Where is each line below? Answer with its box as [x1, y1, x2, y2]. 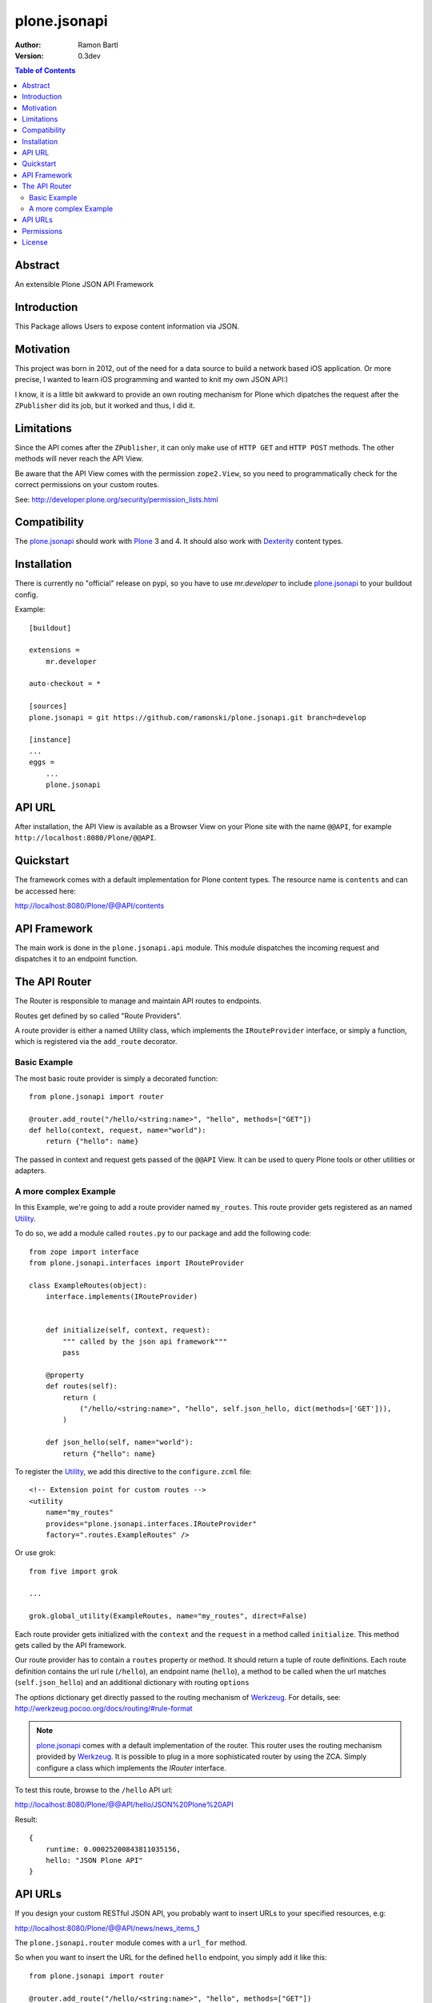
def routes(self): [45, 1382, 118, 1391]
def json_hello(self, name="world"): [45, 1438, 194, 1447]
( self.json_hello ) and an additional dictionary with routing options [14, 1678, 250, 1687]
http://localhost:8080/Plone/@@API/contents [14, 901, 165, 910]
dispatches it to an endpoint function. [14, 954, 138, 964]
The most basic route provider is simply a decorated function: [14, 1074, 218, 1083]
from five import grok [29, 1566, 118, 1576]
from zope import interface [29, 1247, 139, 1256]
